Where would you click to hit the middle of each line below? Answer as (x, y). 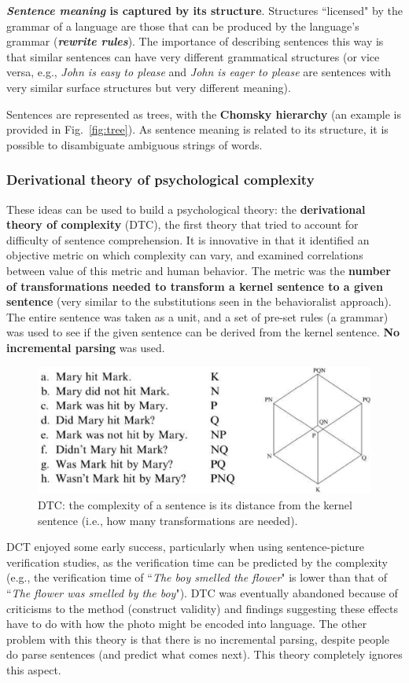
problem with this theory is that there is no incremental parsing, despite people (198, 639)
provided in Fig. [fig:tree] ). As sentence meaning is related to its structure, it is (197, 129)
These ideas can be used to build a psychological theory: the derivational (186, 209)
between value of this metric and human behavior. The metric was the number (199, 270)
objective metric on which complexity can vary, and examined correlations (185, 255)
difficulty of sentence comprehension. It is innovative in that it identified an (188, 239)
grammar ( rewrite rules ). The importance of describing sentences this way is (195, 41)
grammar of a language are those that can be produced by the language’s (183, 26)
